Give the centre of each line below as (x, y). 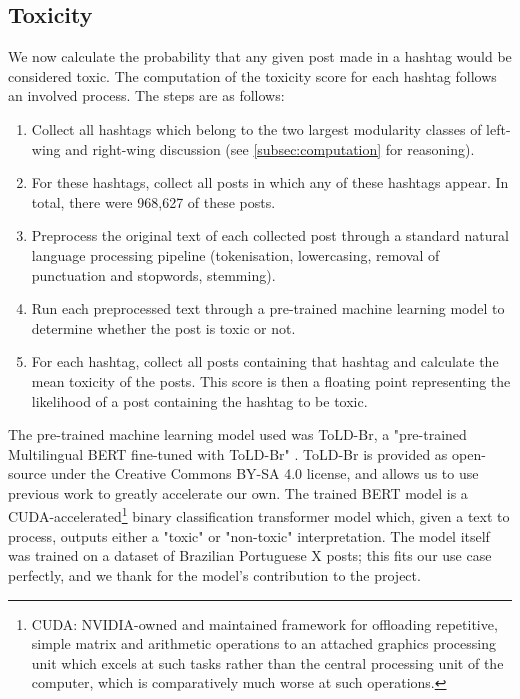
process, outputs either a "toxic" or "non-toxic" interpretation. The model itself (249, 535)
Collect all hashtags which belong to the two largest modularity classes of (256, 128)
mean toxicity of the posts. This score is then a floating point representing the (271, 380)
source (27, 473)
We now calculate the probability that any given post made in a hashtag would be (260, 56)
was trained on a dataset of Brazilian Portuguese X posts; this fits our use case (250, 555)
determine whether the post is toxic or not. (163, 327)
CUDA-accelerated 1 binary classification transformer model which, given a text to (259, 515)
